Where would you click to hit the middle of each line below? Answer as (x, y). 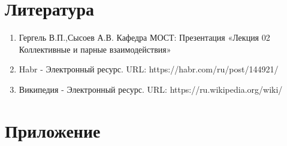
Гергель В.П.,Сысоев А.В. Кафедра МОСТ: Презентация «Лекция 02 (144, 37)
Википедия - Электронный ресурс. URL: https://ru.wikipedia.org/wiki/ (151, 89)
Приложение (53, 130)
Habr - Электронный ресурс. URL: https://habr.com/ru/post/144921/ (149, 69)
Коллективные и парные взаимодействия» (95, 49)
